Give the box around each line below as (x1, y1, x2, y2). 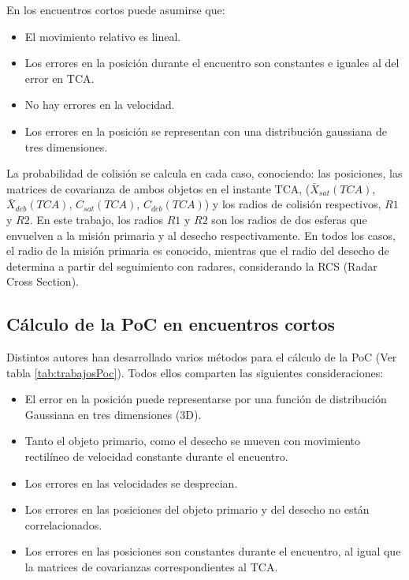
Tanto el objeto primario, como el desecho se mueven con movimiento (24, 432, 361, 449)
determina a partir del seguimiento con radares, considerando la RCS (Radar (6, 257, 377, 274)
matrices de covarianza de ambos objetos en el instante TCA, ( (6, 180, 310, 196)
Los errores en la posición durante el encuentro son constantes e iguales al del (24, 54, 400, 71)
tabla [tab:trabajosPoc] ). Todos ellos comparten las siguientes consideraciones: (6, 364, 384, 380)
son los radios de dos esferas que (211, 211, 367, 227)
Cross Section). (6, 273, 79, 290)
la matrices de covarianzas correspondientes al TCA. (24, 559, 278, 575)
